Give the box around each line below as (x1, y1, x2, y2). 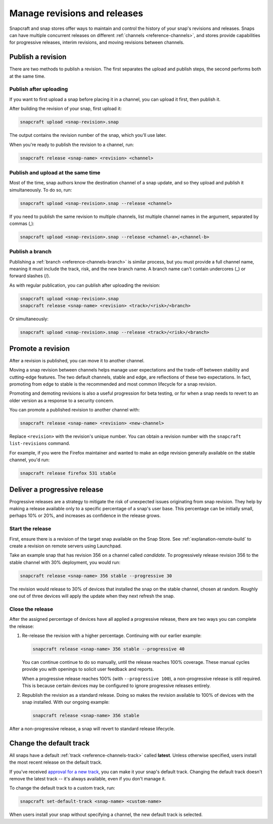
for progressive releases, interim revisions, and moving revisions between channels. (9, 40, 185, 46)
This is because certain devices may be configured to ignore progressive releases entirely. (22, 683, 211, 689)
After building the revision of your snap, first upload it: (9, 105, 122, 111)
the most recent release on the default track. (9, 759, 102, 765)
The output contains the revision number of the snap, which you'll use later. (9, 132, 167, 138)
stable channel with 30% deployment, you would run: (9, 559, 121, 565)
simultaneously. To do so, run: (9, 186, 72, 193)
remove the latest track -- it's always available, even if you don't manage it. (9, 776, 166, 782)
